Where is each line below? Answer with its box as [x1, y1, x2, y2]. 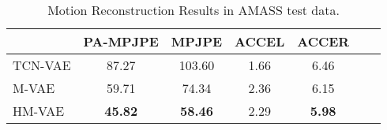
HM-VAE [13, 102, 65, 120]
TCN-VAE [13, 56, 71, 74]
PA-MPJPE [83, 32, 159, 50]
